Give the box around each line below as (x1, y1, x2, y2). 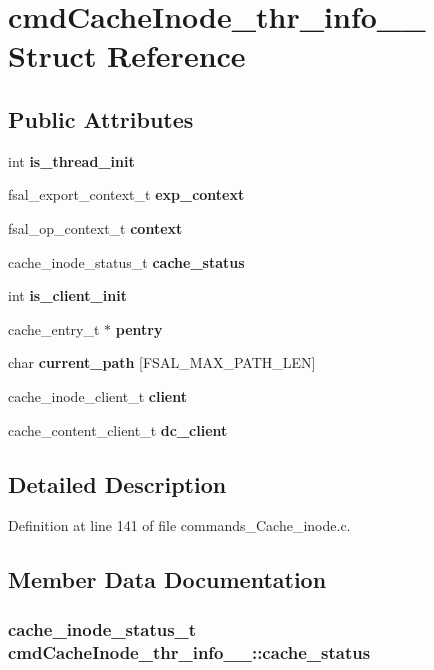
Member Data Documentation (8, 564, 327, 595)
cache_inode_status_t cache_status (8, 251, 245, 272)
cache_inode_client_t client (8, 385, 188, 406)
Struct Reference (8, 35, 246, 76)
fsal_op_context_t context (8, 217, 183, 238)
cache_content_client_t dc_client (8, 419, 228, 440)
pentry (115, 318, 163, 339)
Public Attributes (8, 103, 194, 134)
